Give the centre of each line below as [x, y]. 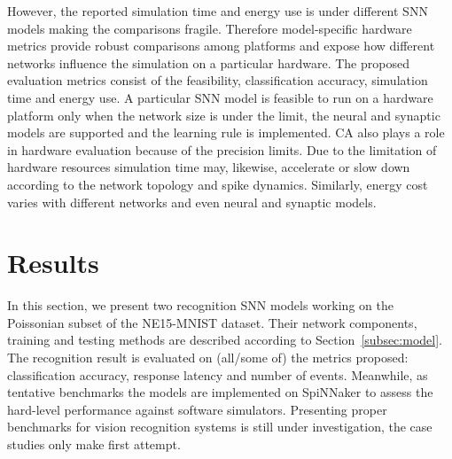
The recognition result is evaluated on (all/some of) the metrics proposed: [208, 358]
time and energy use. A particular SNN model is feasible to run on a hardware [220, 97]
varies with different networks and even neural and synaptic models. [192, 202]
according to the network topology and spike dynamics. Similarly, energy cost [218, 184]
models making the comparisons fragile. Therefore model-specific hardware [210, 28]
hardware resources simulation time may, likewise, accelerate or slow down [209, 167]
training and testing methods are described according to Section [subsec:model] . [225, 340]
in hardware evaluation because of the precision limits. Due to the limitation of [222, 149]
